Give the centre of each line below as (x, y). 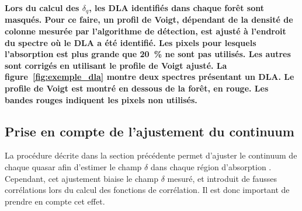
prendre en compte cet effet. (55, 201)
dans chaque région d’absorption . (211, 167)
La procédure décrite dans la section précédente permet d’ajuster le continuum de (151, 155)
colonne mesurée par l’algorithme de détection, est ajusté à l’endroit (145, 31)
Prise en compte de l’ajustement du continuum (150, 131)
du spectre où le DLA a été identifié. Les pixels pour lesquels (131, 42)
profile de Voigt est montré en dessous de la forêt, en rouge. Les (137, 88)
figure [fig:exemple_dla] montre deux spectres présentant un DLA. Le (150, 77)
